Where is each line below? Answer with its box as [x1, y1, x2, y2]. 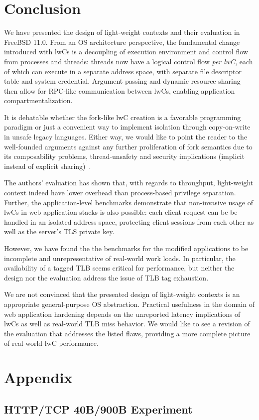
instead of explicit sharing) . [4, 160, 91, 171]
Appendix [4, 367, 73, 388]
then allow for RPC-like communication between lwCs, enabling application [4, 85, 235, 96]
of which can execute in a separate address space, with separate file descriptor [4, 66, 242, 76]
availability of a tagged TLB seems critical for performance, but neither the [4, 263, 235, 273]
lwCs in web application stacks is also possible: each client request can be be [4, 207, 238, 217]
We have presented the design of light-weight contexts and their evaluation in [4, 27, 240, 37]
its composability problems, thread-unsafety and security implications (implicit [4, 151, 245, 161]
